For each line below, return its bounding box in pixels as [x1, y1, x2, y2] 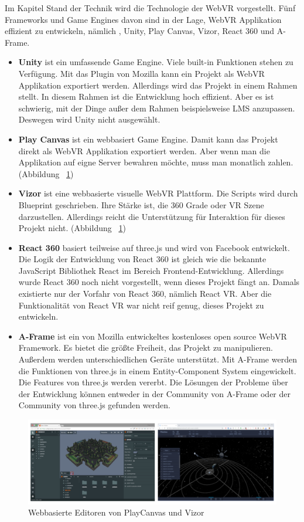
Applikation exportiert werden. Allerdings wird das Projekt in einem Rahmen [18, 79, 298, 91]
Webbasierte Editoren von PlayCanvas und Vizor [28, 506, 204, 518]
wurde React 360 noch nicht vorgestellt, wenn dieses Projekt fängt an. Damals [18, 276, 300, 288]
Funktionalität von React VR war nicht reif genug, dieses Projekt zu [18, 299, 264, 311]
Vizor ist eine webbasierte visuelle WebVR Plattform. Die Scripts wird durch [18, 187, 298, 199]
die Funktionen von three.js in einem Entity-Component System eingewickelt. [18, 364, 296, 377]
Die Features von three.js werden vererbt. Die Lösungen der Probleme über [18, 376, 288, 388]
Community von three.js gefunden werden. [18, 399, 170, 411]
